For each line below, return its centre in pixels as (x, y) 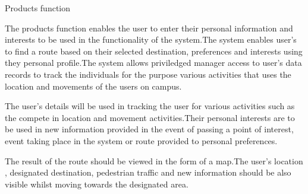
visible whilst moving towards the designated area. (97, 184)
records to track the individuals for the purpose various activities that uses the (148, 74)
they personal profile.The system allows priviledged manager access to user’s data (153, 63)
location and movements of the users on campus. (93, 86)
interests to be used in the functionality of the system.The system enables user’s (151, 39)
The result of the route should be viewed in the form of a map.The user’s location (154, 160)
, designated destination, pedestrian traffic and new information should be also (148, 172)
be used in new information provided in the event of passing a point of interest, (149, 129)
